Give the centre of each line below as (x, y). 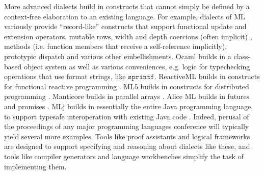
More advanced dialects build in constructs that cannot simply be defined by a (127, 6)
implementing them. (35, 166)
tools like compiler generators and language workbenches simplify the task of (124, 156)
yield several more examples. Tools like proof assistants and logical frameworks (127, 136)
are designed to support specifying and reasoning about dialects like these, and (127, 146)
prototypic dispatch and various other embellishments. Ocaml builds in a (118, 56)
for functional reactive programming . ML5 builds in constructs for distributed (127, 86)
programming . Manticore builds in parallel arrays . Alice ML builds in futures (127, 96)
